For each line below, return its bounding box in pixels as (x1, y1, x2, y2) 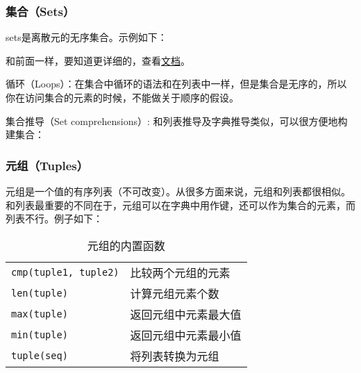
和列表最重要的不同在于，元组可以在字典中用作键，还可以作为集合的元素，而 (6, 197, 355, 212)
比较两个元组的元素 (130, 264, 230, 281)
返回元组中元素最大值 (130, 306, 242, 322)
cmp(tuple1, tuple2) (11, 266, 119, 278)
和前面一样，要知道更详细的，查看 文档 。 (6, 53, 190, 67)
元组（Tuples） (6, 156, 89, 174)
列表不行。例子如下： (6, 211, 103, 226)
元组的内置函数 (87, 237, 165, 254)
